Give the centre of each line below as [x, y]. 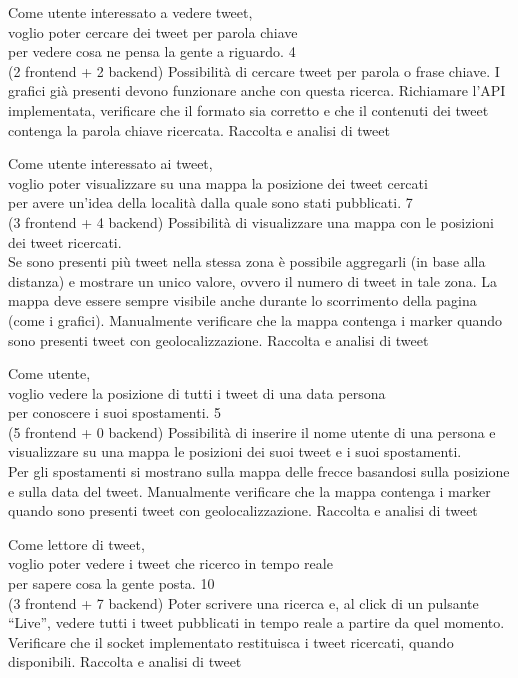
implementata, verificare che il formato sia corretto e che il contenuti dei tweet [248, 109]
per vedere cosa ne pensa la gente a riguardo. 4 [152, 51]
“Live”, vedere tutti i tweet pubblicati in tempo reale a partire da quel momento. [256, 622]
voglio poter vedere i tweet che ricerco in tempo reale [170, 563]
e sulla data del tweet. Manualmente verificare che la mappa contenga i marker [249, 490]
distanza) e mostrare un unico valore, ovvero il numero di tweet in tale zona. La [252, 280]
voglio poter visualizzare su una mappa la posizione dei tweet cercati [218, 182]
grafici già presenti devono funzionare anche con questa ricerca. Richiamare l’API [257, 90]
